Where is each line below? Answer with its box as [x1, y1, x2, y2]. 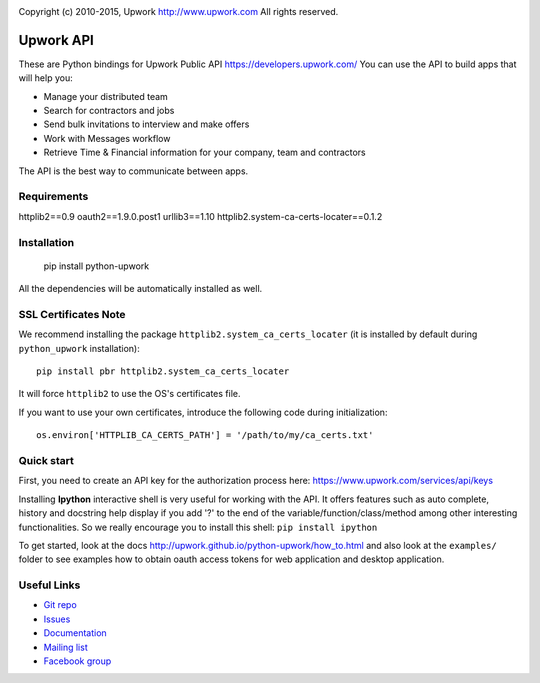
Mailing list [43, 641, 89, 653]
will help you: [18, 72, 74, 84]
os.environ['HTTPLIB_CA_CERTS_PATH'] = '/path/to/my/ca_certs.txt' [36, 430, 374, 441]
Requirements [18, 190, 89, 204]
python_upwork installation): [18, 342, 140, 354]
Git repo [43, 599, 77, 611]
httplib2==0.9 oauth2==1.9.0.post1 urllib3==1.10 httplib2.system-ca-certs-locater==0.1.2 [18, 210, 383, 222]
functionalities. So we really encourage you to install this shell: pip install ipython [18, 521, 378, 533]
